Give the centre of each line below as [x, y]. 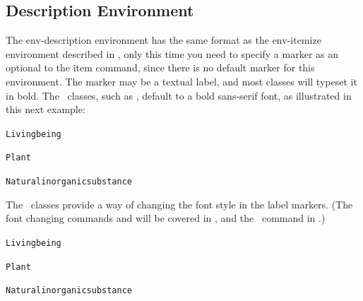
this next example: [46, 109]
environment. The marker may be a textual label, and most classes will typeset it [181, 81]
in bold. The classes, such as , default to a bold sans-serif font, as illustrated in [179, 95]
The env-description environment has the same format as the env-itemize [163, 40]
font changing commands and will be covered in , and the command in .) [166, 218]
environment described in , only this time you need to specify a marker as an [172, 53]
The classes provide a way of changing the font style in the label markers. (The [179, 204]
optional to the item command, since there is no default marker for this [160, 67]
